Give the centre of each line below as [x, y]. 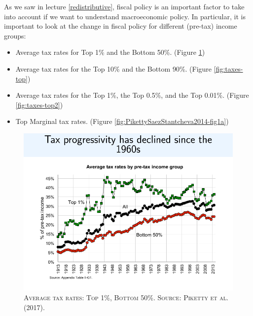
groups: [15, 35]
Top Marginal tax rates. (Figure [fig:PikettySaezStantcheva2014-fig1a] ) [122, 121]
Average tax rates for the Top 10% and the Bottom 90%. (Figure [114, 68]
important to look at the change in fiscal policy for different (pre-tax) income [121, 26]
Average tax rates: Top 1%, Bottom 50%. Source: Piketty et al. [126, 297]
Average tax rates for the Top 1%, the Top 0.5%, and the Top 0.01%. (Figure [132, 95]
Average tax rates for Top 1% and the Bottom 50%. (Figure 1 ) [110, 52]
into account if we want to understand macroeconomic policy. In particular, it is [125, 16]
